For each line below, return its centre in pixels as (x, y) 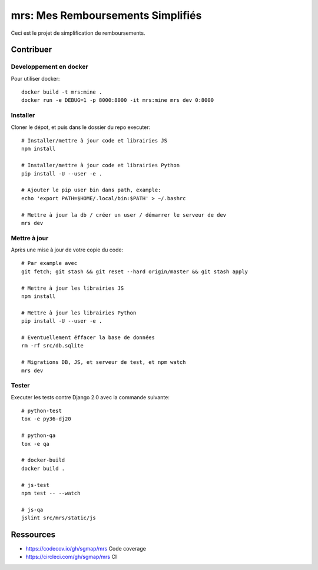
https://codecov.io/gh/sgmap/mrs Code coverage (86, 549)
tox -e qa (35, 444)
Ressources (33, 534)
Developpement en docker (49, 67)
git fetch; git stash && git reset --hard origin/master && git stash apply (135, 271)
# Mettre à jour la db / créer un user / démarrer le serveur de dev (124, 215)
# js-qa (32, 510)
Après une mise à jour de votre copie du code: (67, 250)
